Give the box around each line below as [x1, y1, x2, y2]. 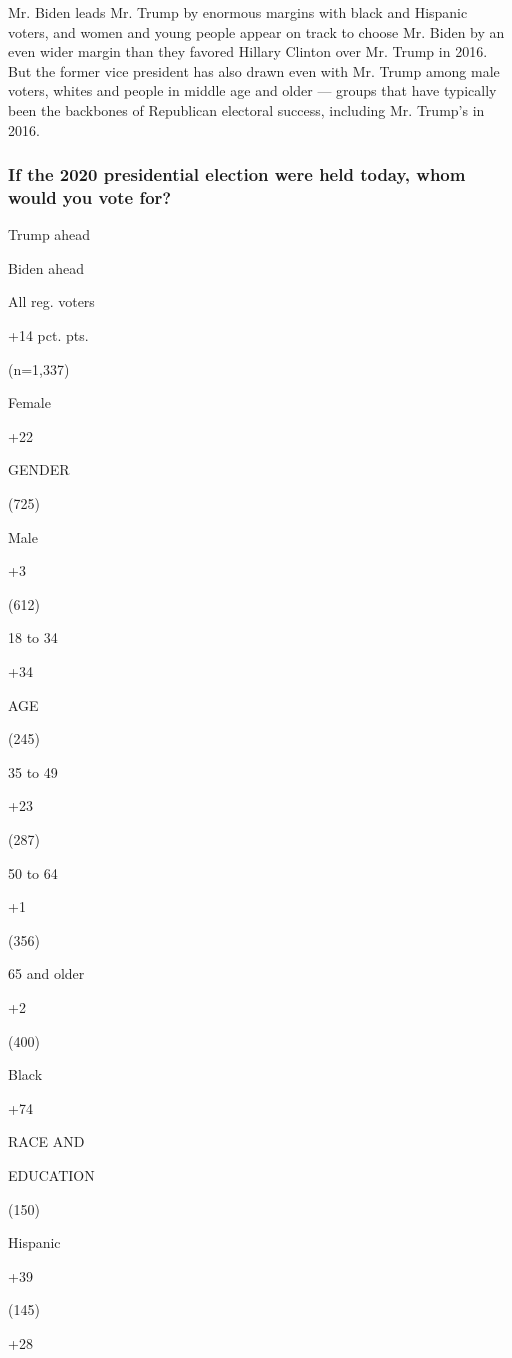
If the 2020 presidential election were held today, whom [8, 162, 466, 187]
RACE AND [8, 1131, 85, 1152]
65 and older [8, 963, 85, 984]
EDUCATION [8, 1164, 95, 1185]
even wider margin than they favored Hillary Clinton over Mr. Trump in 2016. [8, 41, 488, 62]
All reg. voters [8, 291, 95, 312]
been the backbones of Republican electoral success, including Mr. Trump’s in [8, 99, 485, 120]
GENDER [8, 459, 70, 480]
